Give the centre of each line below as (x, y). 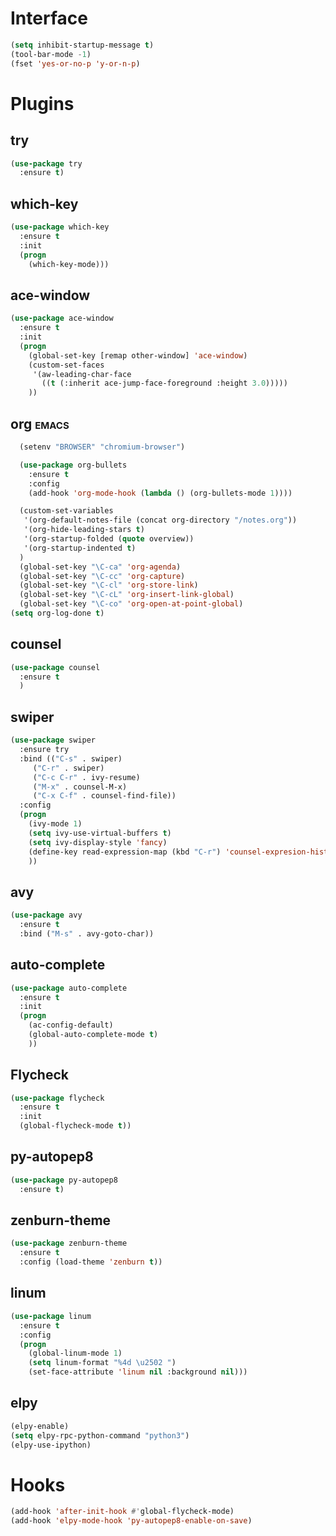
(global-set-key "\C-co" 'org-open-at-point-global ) (131, 604)
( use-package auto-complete (69, 988)
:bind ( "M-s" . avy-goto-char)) (87, 933)
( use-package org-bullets (73, 465)
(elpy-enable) (40, 1426)
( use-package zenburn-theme (69, 1243)
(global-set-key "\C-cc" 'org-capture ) (102, 576)
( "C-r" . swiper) (68, 768)
